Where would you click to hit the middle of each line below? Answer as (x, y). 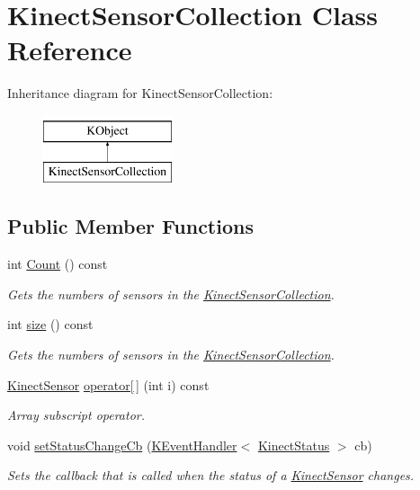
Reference (70, 50)
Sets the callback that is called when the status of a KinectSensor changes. (211, 475)
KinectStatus (294, 445)
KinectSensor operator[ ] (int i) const (108, 384)
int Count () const (58, 264)
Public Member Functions (130, 226)
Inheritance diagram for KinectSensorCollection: (140, 93)
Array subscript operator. (76, 415)
